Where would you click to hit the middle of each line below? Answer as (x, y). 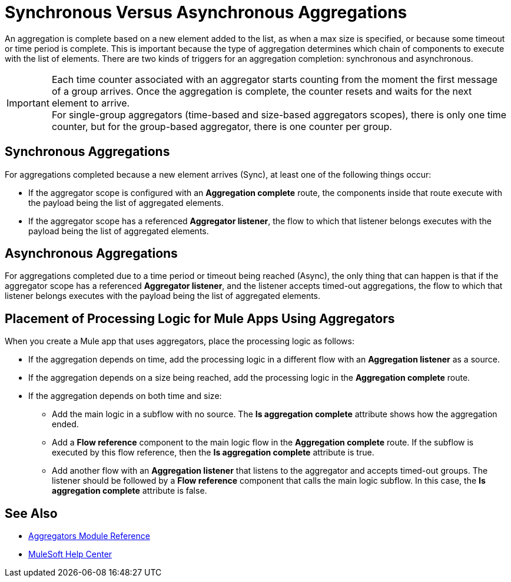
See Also (31, 513)
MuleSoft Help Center (70, 554)
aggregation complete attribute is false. (130, 491)
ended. (65, 424)
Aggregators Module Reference (89, 536)
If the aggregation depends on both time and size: (125, 396)
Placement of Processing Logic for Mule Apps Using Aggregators (200, 318)
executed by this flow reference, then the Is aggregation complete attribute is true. (213, 453)
